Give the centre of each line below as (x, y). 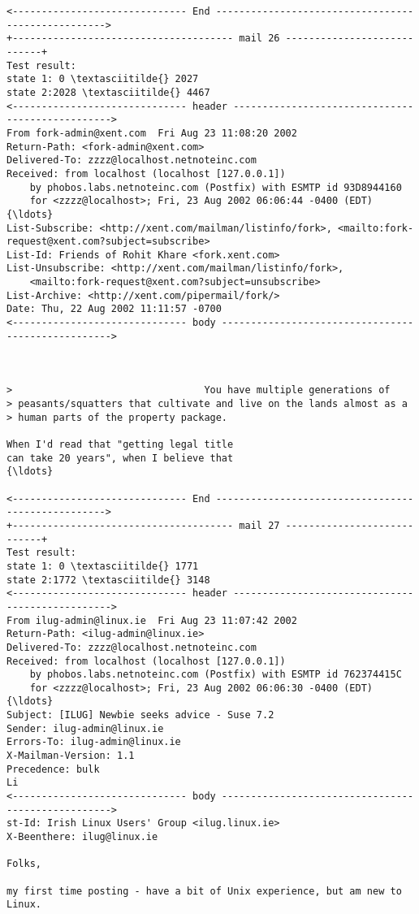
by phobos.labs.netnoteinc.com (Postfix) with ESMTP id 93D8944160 (216, 187)
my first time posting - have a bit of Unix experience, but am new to (204, 891)
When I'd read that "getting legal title (120, 444)
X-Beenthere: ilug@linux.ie (82, 837)
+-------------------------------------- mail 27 (143, 525)
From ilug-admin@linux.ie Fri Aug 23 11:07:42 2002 (152, 620)
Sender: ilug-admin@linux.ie (85, 728)
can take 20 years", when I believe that (120, 458)
